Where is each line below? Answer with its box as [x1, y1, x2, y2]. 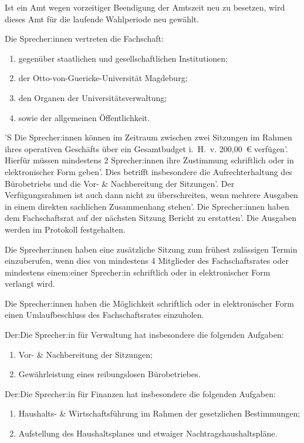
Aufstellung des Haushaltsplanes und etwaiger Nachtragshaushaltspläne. [18, 427, 278, 439]
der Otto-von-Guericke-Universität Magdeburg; [18, 72, 188, 84]
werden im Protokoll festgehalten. [5, 223, 126, 235]
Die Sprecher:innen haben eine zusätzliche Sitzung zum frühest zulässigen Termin [5, 243, 298, 255]
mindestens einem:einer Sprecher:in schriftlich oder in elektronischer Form [5, 266, 271, 278]
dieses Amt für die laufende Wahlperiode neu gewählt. [5, 12, 200, 25]
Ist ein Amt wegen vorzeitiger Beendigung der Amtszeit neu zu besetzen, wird [5, 1, 285, 13]
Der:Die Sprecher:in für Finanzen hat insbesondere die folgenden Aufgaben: [5, 387, 276, 400]
